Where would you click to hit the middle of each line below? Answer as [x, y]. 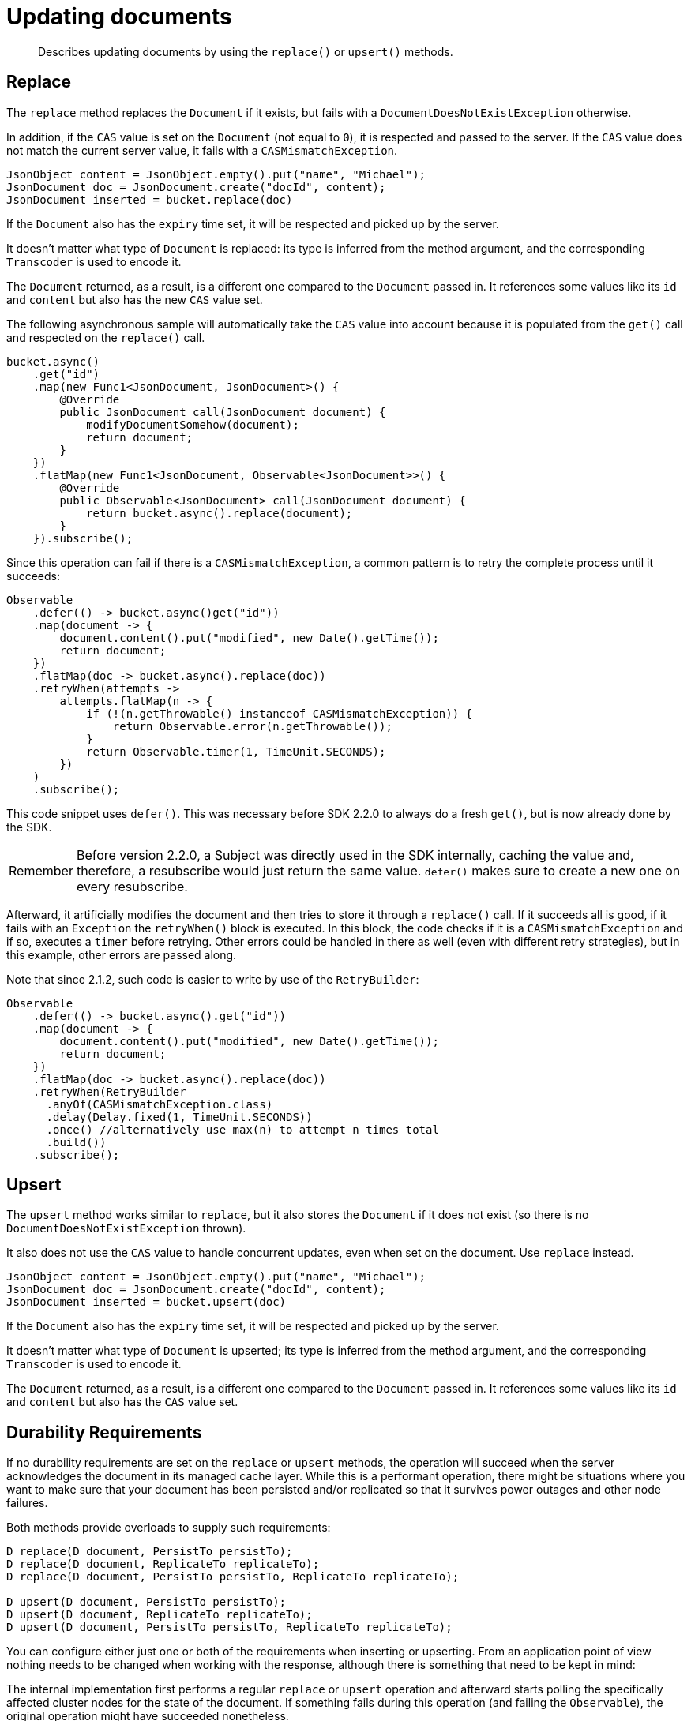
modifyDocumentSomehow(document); [193, 424]
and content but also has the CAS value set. [122, 1402]
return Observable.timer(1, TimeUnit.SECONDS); [236, 751]
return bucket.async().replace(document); [220, 513]
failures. [27, 1503]
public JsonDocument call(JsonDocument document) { [223, 412]
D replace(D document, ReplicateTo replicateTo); [163, 1564]
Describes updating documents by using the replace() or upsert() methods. [246, 51]
